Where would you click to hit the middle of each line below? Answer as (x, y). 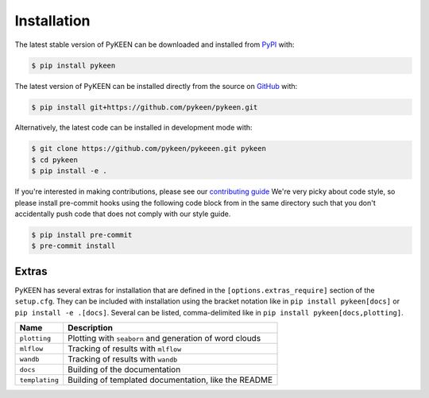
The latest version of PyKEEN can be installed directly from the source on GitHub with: (156, 86)
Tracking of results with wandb (123, 359)
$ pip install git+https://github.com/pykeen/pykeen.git (145, 107)
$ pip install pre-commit (82, 235)
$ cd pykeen (55, 160)
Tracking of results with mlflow (125, 349)
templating (39, 380)
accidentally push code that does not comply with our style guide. (123, 214)
